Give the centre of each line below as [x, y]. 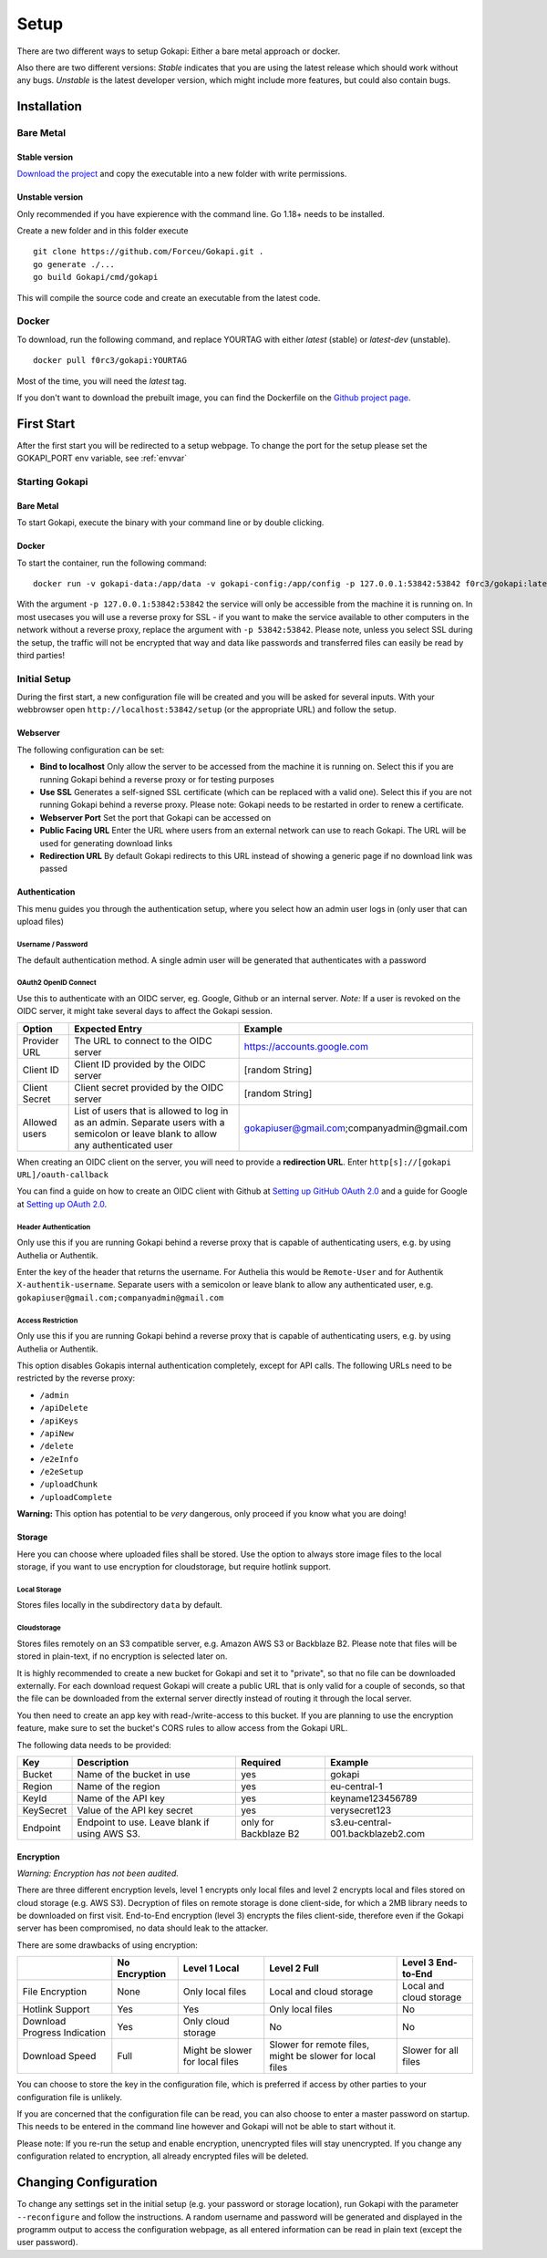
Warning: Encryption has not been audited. [98, 1873]
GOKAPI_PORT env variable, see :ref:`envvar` [102, 458]
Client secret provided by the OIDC [149, 1087]
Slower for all [431, 2050]
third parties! [41, 655]
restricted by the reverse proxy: [76, 1378]
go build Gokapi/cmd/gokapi [96, 277]
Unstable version [50, 197]
